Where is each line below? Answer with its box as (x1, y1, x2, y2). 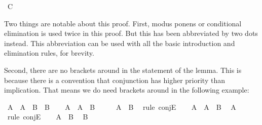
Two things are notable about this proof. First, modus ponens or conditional (4, 18, 242, 28)
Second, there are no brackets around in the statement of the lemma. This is (4, 64, 242, 75)
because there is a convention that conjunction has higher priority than (4, 74, 225, 85)
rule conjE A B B (7, 111, 88, 122)
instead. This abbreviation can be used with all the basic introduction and (4, 37, 235, 48)
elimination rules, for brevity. (4, 48, 94, 58)
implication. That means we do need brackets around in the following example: (4, 85, 249, 95)
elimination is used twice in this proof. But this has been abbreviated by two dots (4, 28, 258, 38)
